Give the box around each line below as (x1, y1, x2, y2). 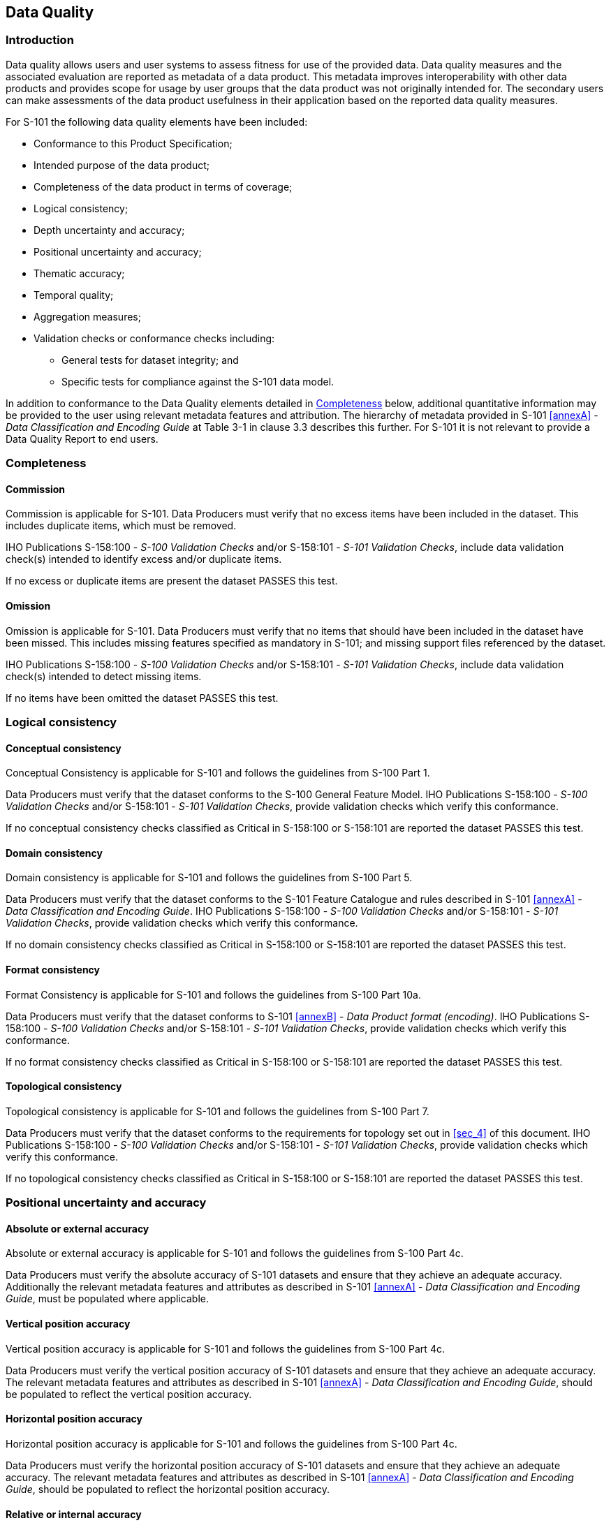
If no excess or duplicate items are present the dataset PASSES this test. (6, 575, 338, 587)
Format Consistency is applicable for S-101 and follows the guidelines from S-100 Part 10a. (6, 988, 421, 1001)
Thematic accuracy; (34, 267, 125, 279)
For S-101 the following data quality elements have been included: (6, 115, 308, 128)
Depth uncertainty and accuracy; (34, 223, 185, 236)
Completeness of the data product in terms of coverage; (34, 180, 293, 193)
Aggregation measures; (34, 310, 141, 323)
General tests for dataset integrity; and (61, 353, 239, 366)
